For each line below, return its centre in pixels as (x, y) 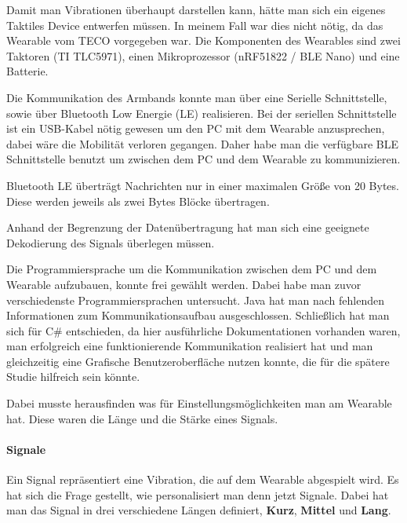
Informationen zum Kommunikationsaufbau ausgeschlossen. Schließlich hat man (198, 315)
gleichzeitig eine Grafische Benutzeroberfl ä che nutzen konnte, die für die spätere (198, 361)
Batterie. (27, 71)
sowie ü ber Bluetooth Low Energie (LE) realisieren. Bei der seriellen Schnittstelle (202, 113)
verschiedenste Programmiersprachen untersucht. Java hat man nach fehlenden (195, 300)
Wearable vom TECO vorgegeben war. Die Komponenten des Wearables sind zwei (203, 40)
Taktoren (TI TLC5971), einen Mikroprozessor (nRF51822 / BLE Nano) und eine (203, 55)
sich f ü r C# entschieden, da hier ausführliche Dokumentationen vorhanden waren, (203, 330)
